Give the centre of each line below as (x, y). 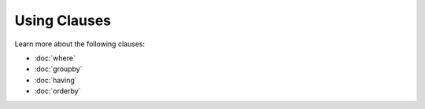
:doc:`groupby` (58, 69)
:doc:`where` (55, 58)
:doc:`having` (56, 80)
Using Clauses (63, 20)
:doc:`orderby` (57, 91)
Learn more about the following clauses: (80, 44)
